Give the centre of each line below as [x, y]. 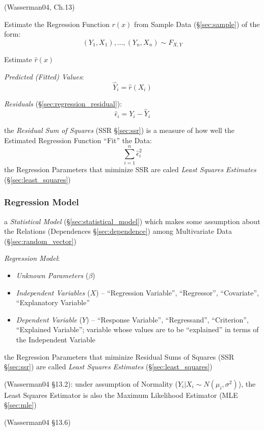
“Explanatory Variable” [53, 302]
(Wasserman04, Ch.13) [39, 7]
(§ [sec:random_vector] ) [40, 241]
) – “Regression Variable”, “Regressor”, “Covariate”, [177, 292]
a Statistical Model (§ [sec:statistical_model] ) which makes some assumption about [132, 221]
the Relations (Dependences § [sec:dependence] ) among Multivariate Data [118, 231]
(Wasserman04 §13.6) [37, 422]
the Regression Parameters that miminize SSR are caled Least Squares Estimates [130, 169]
